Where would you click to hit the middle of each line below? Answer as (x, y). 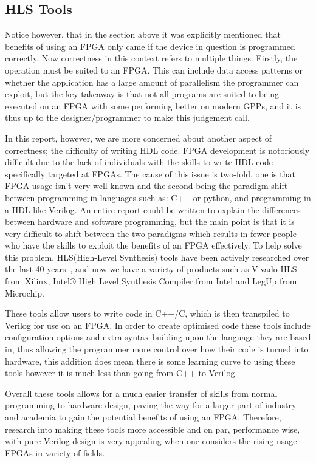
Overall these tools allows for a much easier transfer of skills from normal (141, 393)
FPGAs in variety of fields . (55, 452)
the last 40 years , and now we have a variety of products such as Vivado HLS (151, 269)
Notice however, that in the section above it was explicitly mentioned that (143, 34)
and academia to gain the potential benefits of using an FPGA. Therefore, (143, 417)
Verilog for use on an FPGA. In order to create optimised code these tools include (158, 325)
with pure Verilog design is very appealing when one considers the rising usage (151, 441)
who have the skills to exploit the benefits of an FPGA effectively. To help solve (153, 245)
